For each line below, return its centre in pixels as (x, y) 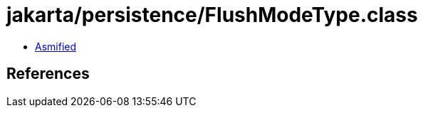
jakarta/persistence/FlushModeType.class (212, 15)
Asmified (56, 46)
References (48, 74)
